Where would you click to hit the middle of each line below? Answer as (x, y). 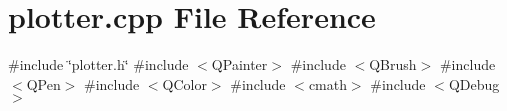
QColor (184, 83)
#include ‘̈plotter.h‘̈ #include (98, 64)
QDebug (474, 83)
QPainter (239, 64)
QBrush (393, 64)
